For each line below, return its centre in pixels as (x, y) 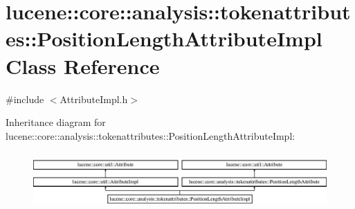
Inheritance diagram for (56, 122)
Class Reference (83, 65)
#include (25, 99)
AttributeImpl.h (94, 99)
